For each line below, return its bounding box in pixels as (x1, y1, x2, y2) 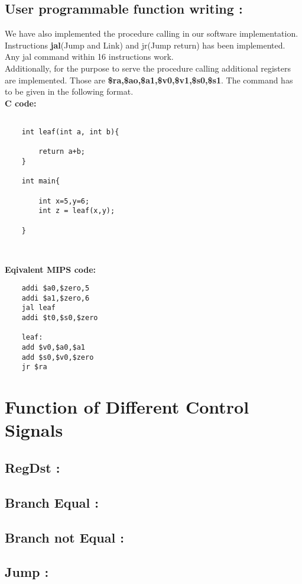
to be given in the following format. (5, 85, 134, 98)
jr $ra (21, 363, 47, 372)
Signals (5, 418, 63, 442)
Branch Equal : (5, 493, 99, 511)
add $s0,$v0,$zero (21, 353, 94, 362)
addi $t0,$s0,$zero (21, 314, 98, 322)
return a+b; (38, 147, 86, 156)
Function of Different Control (5, 395, 249, 419)
